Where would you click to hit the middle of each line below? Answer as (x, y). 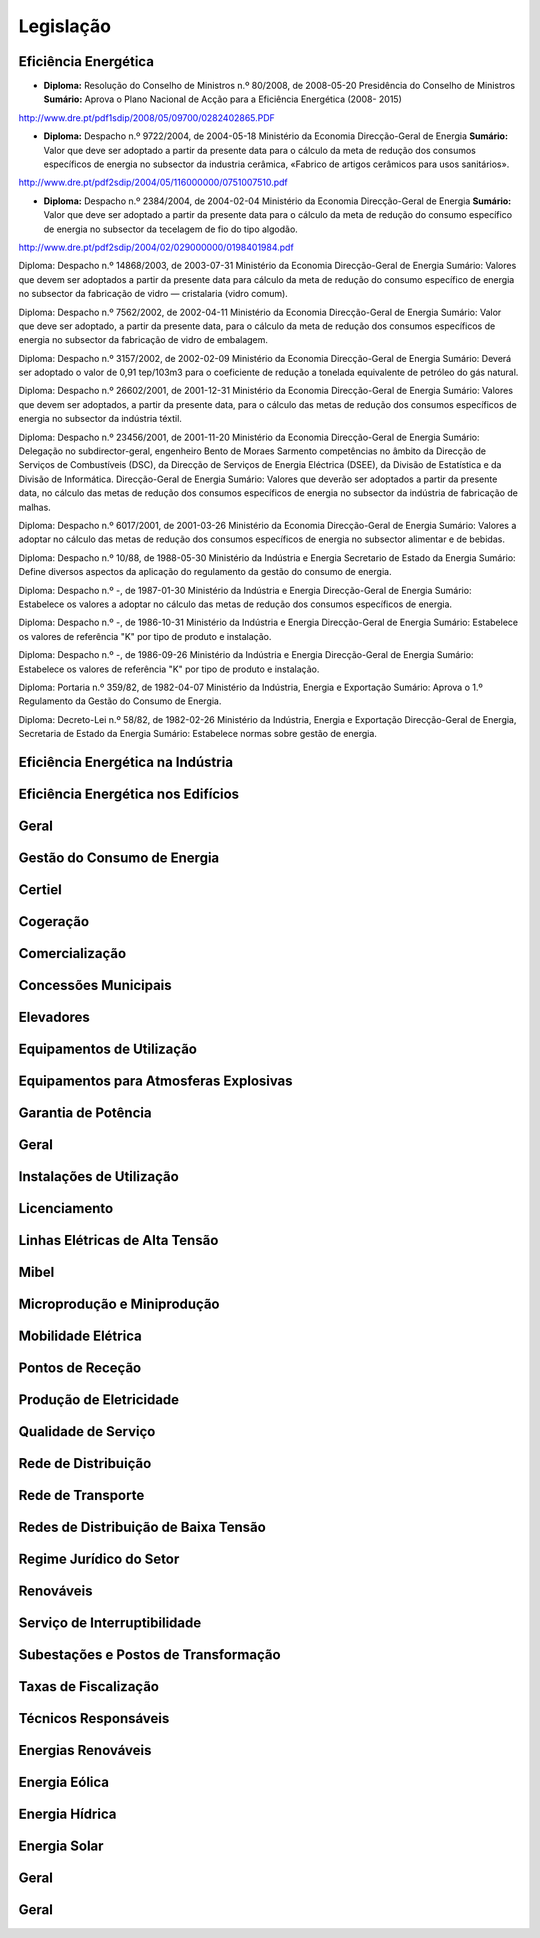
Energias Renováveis (85, 1750)
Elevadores (54, 1017)
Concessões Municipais (95, 985)
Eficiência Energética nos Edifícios (129, 793)
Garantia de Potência (85, 1113)
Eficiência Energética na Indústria (126, 761)
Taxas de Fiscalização (89, 1686)
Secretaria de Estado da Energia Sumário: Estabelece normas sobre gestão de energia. (197, 734)
